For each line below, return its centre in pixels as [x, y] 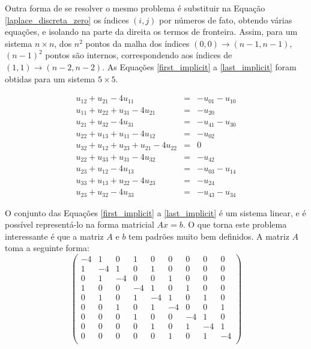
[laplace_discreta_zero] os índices [67, 20]
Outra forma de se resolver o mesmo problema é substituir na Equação [135, 8]
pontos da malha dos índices [137, 43]
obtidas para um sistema [50, 78]
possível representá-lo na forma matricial [80, 224]
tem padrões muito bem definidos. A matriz [209, 236]
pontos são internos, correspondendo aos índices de [139, 55]
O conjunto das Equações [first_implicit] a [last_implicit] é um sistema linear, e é [155, 212]
